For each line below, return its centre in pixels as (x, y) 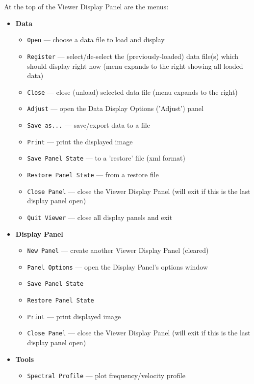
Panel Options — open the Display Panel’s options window (117, 266)
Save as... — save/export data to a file (89, 125)
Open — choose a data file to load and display (96, 40)
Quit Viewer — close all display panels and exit (100, 217)
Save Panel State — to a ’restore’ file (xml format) (106, 158)
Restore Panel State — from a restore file (93, 174)
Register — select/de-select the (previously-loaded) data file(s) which (133, 56)
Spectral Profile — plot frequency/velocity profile (106, 375)
